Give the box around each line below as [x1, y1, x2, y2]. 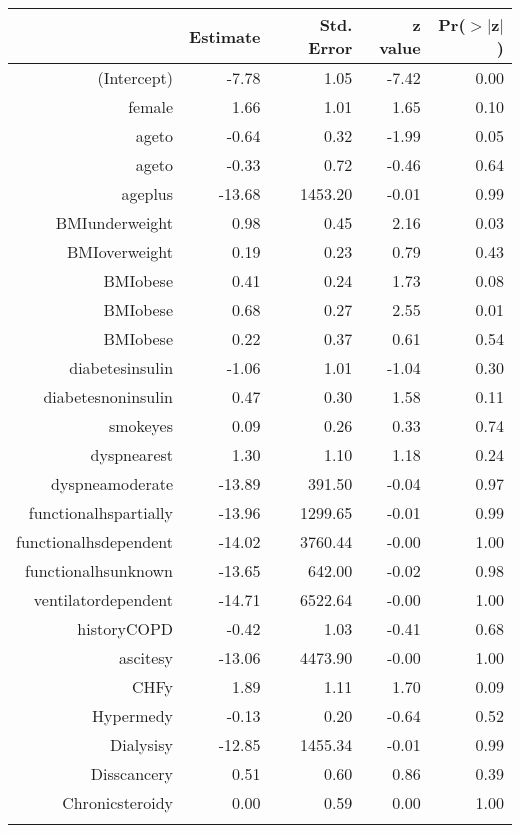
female [128, 95, 174, 118]
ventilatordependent [33, 588, 174, 611]
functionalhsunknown [24, 559, 174, 582]
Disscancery [90, 762, 174, 785]
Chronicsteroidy [62, 791, 174, 814]
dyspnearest [90, 443, 174, 466]
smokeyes [108, 414, 174, 437]
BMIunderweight [55, 211, 174, 234]
